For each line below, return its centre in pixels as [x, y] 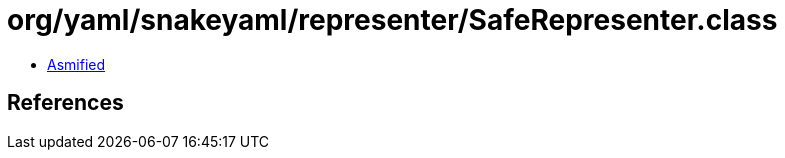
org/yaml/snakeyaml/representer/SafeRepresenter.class [392, 20]
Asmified [76, 64]
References [65, 103]
